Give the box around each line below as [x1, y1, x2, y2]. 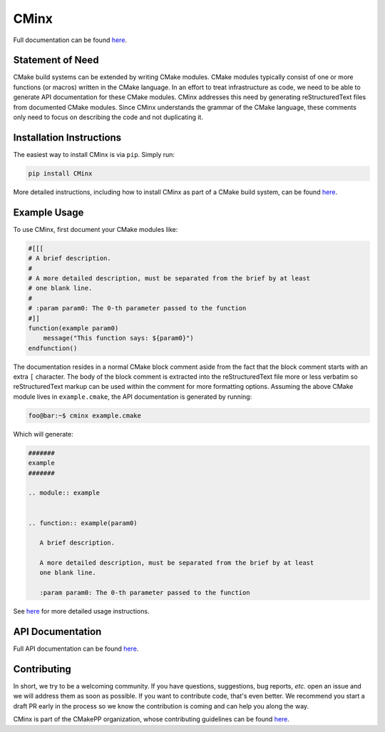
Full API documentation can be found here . [13, 644, 139, 653]
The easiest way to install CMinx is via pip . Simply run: [13, 150, 175, 158]
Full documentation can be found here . [13, 36, 128, 44]
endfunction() [28, 344, 78, 352]
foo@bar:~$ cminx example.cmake [28, 411, 142, 420]
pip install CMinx [28, 169, 93, 178]
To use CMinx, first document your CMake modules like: [13, 225, 178, 233]
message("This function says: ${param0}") [43, 334, 194, 342]
